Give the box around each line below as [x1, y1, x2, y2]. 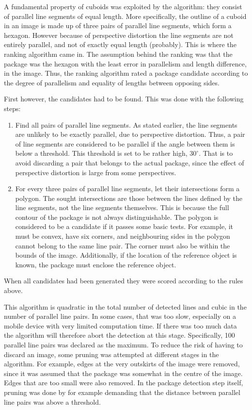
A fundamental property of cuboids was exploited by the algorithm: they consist [4, 1, 242, 11]
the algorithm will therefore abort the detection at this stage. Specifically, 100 [4, 330, 235, 340]
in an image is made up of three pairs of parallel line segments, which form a [4, 20, 232, 31]
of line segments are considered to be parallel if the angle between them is [15, 138, 235, 148]
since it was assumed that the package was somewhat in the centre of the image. [4, 368, 243, 378]
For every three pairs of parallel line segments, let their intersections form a [15, 183, 240, 194]
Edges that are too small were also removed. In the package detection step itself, [4, 377, 243, 388]
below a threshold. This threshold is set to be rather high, [15, 148, 188, 158]
